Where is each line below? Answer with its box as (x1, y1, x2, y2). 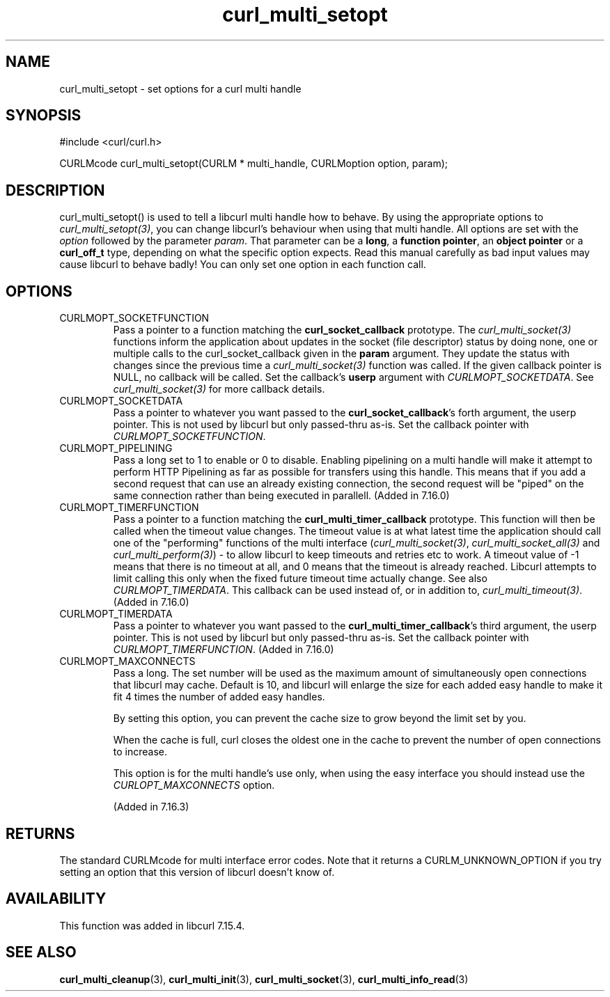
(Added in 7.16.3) (113, 801, 189, 813)
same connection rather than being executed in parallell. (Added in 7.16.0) (113, 489, 450, 502)
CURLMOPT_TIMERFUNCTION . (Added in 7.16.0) (113, 643, 334, 656)
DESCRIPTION (6, 181, 105, 199)
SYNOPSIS (6, 107, 81, 125)
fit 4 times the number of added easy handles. (113, 691, 325, 703)
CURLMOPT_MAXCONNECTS (59, 655, 196, 668)
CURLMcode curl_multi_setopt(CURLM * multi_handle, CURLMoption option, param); (59, 157, 448, 170)
